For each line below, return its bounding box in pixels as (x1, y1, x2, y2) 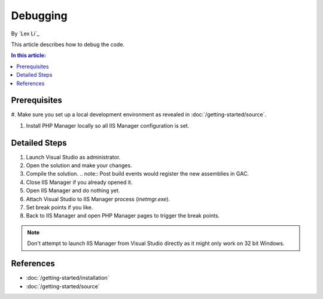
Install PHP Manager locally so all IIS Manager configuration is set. (26, 122, 190, 129)
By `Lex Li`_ (11, 30, 40, 37)
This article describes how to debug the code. (11, 41, 125, 48)
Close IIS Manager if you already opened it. (26, 179, 133, 186)
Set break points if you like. (26, 204, 93, 211)
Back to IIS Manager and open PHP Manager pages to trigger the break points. (26, 212, 220, 219)
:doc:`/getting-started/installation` (26, 274, 110, 282)
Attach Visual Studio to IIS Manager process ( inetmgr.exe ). (26, 195, 170, 203)
